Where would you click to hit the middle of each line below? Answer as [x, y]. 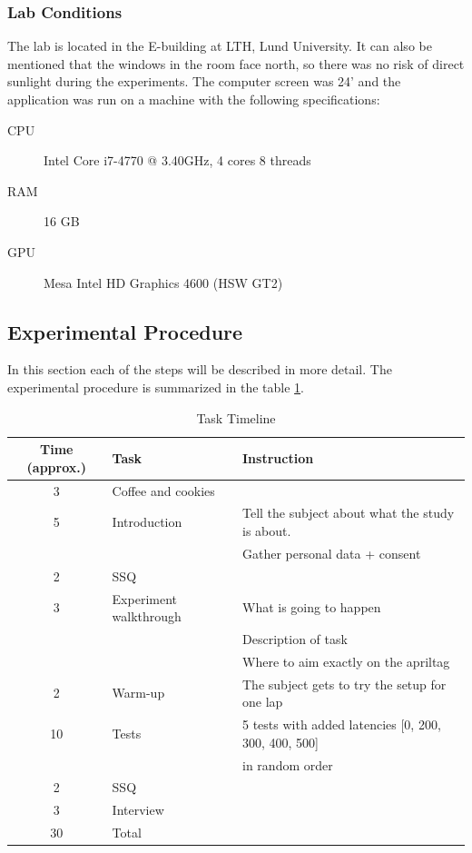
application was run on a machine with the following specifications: [194, 99]
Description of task [295, 638]
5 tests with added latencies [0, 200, [342, 724]
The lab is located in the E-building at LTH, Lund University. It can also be [220, 46]
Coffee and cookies [163, 490]
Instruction [278, 457]
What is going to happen [312, 607]
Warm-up [138, 693]
